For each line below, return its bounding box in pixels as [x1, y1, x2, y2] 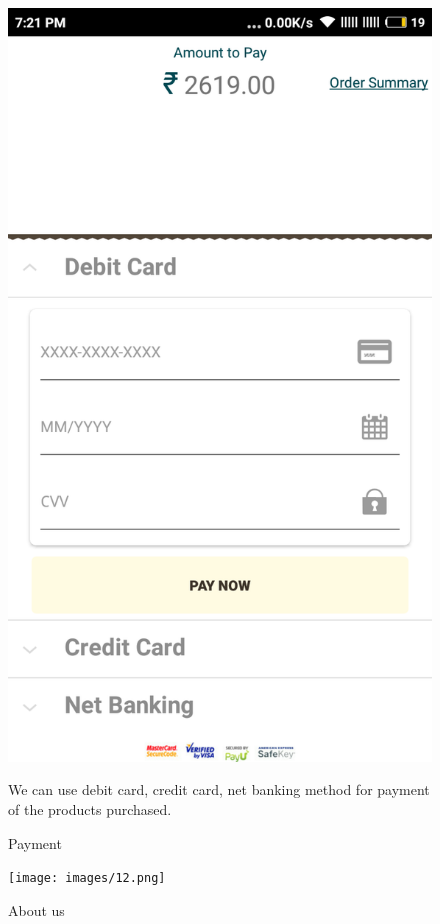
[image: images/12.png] [8, 871, 166, 886]
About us [8, 899, 65, 920]
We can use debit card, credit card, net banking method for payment [8, 779, 430, 800]
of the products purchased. [8, 798, 172, 819]
